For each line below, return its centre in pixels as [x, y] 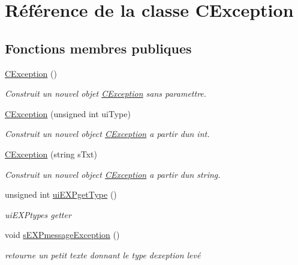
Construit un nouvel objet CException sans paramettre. [106, 93]
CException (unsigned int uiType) [68, 113]
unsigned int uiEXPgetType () [61, 194]
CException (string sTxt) [51, 154]
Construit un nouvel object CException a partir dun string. [113, 174]
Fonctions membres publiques [98, 48]
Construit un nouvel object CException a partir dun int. [107, 134]
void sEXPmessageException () [62, 235]
